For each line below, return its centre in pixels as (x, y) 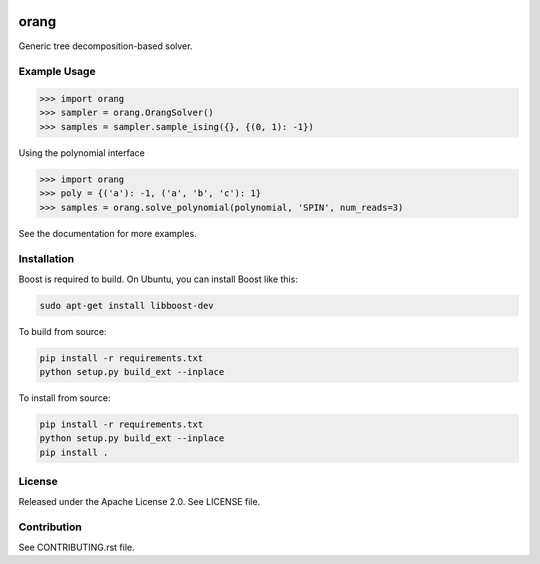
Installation (46, 259)
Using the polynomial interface (81, 152)
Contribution (50, 527)
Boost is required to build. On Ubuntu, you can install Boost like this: (158, 279)
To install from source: (64, 398)
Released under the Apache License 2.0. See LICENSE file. (139, 501)
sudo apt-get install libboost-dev (126, 305)
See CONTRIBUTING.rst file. (76, 547)
